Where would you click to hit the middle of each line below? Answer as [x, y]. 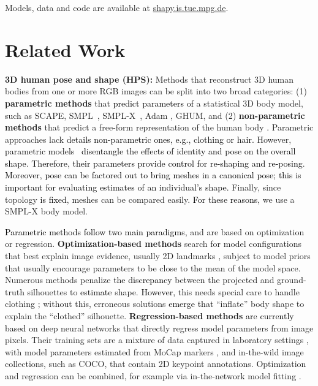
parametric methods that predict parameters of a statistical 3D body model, [154, 103]
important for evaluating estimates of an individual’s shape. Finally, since [143, 187]
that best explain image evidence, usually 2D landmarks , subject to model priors [158, 256]
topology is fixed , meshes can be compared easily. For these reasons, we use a [150, 199]
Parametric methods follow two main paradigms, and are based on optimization [155, 231]
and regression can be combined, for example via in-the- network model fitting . [153, 375]
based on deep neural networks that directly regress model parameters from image [159, 327]
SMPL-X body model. [46, 211]
